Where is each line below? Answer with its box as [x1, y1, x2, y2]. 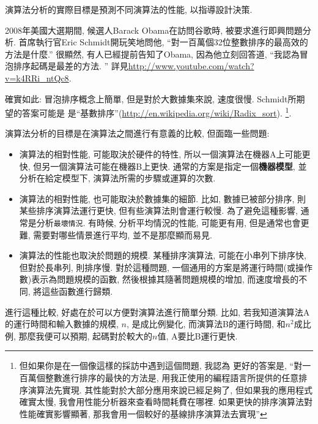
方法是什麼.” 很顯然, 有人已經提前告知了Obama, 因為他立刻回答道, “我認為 [5, 47, 300, 60]
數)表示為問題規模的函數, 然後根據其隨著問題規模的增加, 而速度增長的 [19, 273, 299, 286]
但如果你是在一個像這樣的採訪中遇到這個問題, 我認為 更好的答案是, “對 [19, 359, 303, 372]
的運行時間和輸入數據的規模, [5, 317, 119, 330]
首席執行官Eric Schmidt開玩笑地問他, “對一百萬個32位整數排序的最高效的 [18, 36, 308, 48]
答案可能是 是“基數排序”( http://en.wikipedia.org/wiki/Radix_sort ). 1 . [21, 105, 292, 119]
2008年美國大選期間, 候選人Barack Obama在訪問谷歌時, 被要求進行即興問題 [5, 23, 303, 36]
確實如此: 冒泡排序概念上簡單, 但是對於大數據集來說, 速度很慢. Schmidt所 [5, 92, 297, 105]
